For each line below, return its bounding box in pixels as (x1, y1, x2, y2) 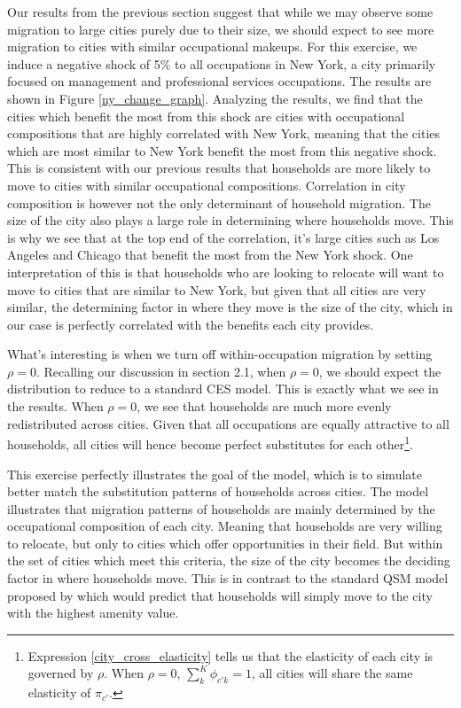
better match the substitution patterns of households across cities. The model (7, 482, 429, 501)
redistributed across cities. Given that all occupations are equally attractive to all (7, 414, 449, 432)
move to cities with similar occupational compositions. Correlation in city (7, 175, 406, 194)
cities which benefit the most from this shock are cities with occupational (7, 106, 405, 125)
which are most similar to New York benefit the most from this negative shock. (7, 141, 437, 159)
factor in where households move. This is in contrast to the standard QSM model (7, 569, 449, 587)
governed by (27, 664, 94, 682)
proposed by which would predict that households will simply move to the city (7, 586, 433, 604)
